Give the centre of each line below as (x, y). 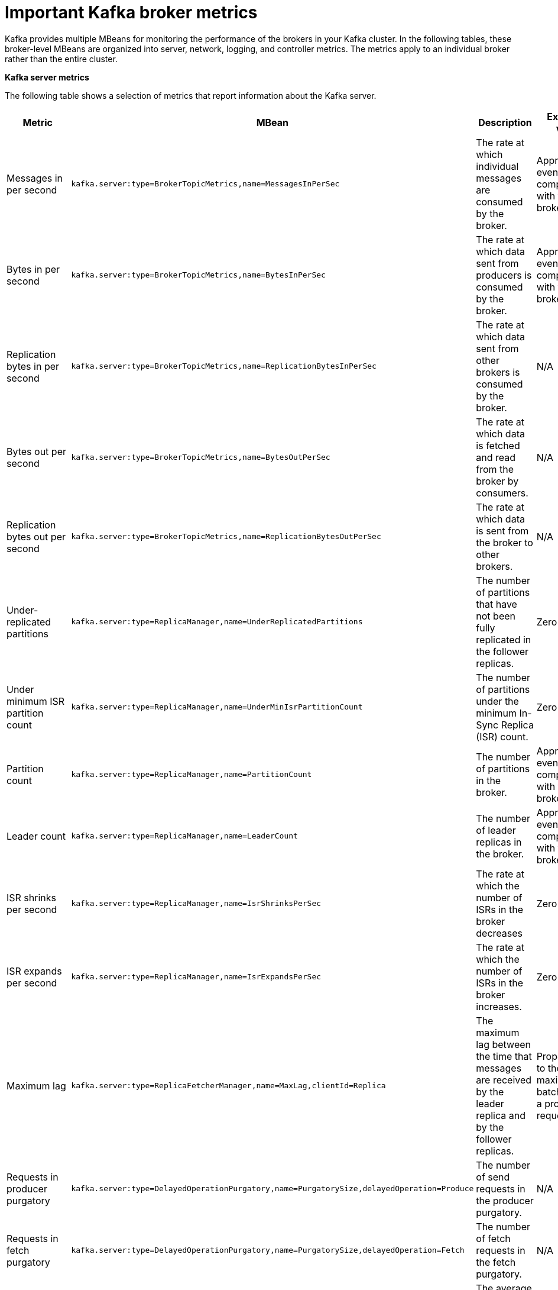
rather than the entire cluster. (61, 59)
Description (505, 122)
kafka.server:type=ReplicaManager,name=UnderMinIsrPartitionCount (217, 707)
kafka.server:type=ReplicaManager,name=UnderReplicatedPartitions (217, 622)
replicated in (504, 639)
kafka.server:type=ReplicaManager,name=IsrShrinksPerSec (196, 904)
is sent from (502, 530)
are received (504, 1080)
